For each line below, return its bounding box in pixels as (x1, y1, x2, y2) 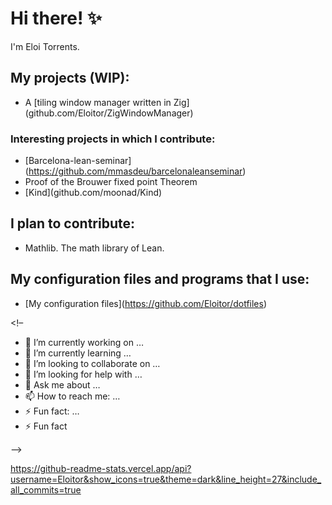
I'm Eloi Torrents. (10, 40, 80, 52)
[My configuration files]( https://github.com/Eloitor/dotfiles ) (24, 297, 268, 309)
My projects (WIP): (10, 70, 130, 87)
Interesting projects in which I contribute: (10, 132, 216, 146)
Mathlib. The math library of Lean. (24, 242, 165, 254)
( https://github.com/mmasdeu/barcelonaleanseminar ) (24, 165, 247, 177)
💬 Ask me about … (24, 378, 101, 391)
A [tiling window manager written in (24, 96, 172, 108)
